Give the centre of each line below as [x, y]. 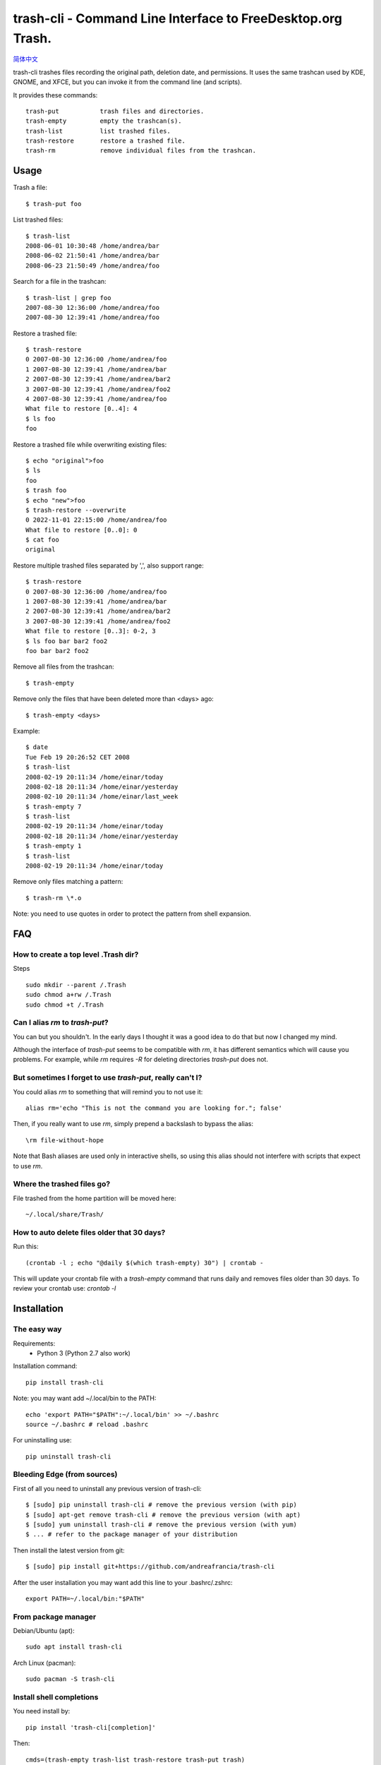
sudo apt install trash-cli [74, 1647]
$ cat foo [42, 540]
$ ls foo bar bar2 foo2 [67, 641]
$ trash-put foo [54, 204]
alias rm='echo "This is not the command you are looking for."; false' [154, 1108]
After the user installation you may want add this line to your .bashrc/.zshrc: [123, 1582]
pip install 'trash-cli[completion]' [91, 1727]
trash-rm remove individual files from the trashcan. [141, 151]
